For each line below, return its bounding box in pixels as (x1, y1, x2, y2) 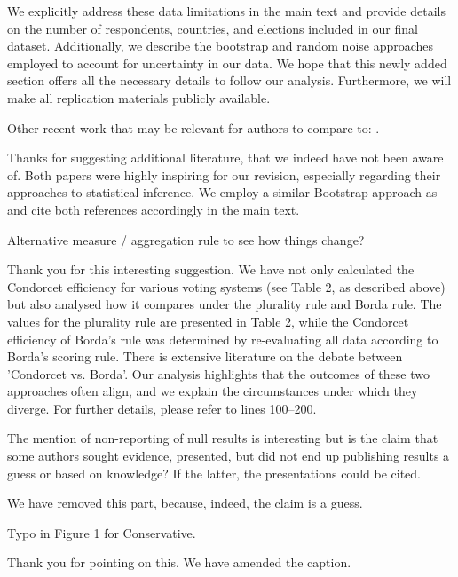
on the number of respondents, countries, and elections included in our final (7, 19, 418, 37)
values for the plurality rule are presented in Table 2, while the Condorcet (7, 312, 409, 330)
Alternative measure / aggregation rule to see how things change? (7, 230, 365, 249)
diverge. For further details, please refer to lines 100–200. (7, 399, 317, 417)
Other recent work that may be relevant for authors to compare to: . (7, 118, 380, 137)
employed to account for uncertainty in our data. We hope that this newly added (7, 53, 447, 72)
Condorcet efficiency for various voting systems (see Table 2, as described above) (7, 277, 446, 296)
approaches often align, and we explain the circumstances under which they (7, 382, 418, 400)
